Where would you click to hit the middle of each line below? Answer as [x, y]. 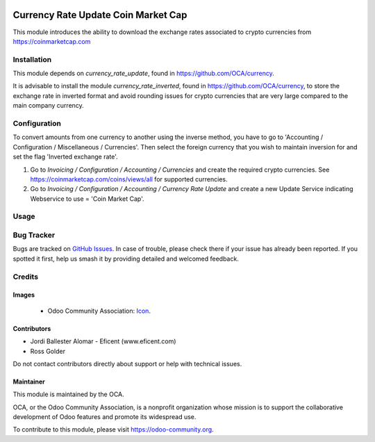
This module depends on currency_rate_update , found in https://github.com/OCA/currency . [143, 74]
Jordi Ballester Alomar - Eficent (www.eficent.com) [103, 341]
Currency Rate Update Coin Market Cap [100, 15]
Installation [32, 59]
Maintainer [29, 382]
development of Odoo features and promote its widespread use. [105, 417]
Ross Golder [48, 351]
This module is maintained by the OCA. [68, 394]
